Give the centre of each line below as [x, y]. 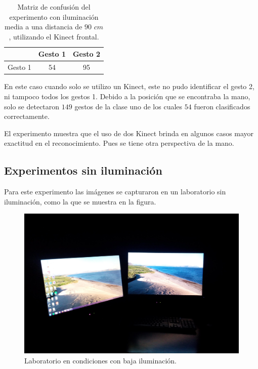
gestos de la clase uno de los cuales [128, 106]
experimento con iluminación [54, 16]
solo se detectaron [32, 106]
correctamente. [27, 116]
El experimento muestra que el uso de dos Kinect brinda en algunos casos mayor [129, 133]
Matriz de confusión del [54, 7]
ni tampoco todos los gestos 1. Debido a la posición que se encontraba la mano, [127, 96]
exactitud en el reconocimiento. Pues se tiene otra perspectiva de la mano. [119, 143]
